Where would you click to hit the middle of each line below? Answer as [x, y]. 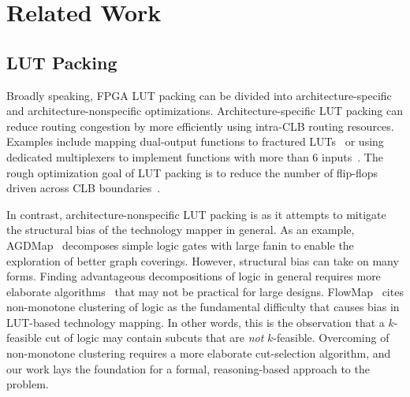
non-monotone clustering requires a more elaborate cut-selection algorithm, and [199, 353]
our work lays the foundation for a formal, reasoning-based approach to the [188, 368]
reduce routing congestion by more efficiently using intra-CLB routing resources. [200, 126]
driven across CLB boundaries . [84, 188]
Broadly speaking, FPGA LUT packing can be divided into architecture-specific [199, 95]
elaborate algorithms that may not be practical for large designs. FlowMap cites [205, 291]
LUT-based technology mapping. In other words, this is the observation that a [196, 322]
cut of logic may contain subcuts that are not [155, 338]
